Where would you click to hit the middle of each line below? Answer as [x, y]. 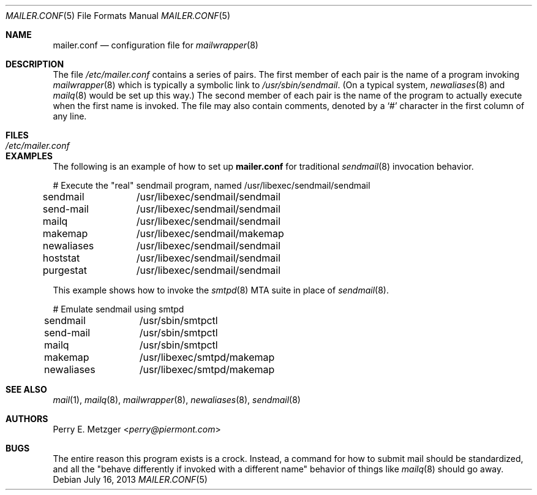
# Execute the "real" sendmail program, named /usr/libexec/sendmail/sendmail [212, 185]
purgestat [65, 270]
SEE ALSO [26, 389]
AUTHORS [27, 419]
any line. [70, 116]
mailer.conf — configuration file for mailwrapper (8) [156, 45]
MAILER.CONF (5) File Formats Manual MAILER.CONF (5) [118, 16]
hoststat [61, 258]
